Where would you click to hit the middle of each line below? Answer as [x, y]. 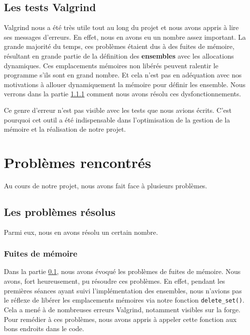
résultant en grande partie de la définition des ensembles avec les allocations [119, 55]
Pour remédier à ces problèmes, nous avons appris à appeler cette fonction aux [120, 319]
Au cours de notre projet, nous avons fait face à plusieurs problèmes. [106, 185]
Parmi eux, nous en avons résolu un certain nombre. [81, 232]
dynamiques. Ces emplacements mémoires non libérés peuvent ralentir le [111, 65]
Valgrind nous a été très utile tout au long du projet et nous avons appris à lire [121, 27]
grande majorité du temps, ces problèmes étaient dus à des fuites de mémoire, [119, 46]
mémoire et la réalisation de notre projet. [65, 129]
